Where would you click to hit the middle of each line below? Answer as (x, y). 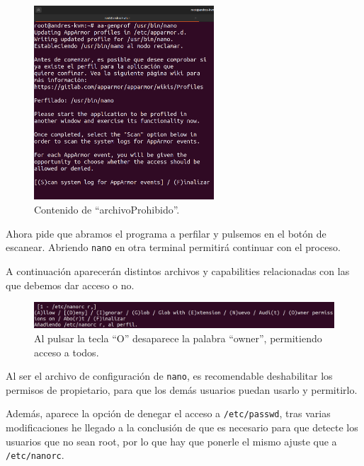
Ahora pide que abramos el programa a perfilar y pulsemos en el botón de (166, 233)
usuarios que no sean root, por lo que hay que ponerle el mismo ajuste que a (171, 441)
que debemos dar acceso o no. (70, 285)
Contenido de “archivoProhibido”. (107, 210)
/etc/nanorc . (35, 455)
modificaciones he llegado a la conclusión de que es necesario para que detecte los (182, 427)
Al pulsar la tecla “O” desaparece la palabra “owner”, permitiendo (178, 338)
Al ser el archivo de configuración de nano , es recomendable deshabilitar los (169, 376)
